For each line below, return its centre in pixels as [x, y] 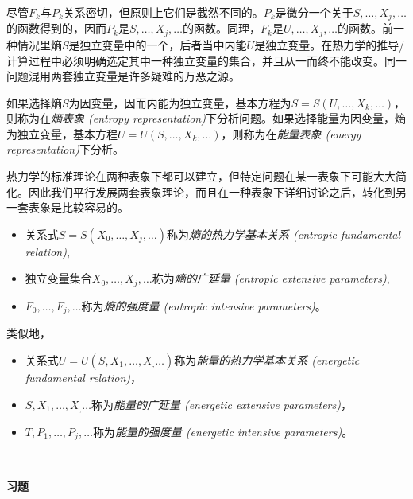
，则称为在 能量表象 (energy [291, 133]
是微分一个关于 [314, 12]
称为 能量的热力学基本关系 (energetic [267, 359]
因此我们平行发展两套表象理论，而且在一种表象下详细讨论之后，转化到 [212, 191]
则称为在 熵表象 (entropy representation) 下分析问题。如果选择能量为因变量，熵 [206, 118]
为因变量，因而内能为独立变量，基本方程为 [180, 102]
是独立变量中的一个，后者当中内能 [158, 44]
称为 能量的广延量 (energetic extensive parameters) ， [221, 404]
